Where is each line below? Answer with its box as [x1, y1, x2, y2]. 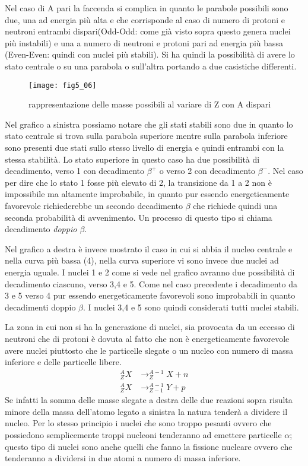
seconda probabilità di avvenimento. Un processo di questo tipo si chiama [5, 211, 272, 223]
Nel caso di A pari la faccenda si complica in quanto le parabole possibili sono [5, 2, 288, 14]
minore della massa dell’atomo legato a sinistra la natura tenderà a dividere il [5, 405, 288, 417]
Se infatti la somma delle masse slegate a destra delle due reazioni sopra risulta [5, 394, 293, 406]
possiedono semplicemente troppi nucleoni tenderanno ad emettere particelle [5, 429, 282, 440]
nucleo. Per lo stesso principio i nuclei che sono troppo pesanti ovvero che [5, 417, 272, 429]
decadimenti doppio [5, 300, 76, 313]
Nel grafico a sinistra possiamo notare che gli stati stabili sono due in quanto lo [5, 118, 293, 130]
